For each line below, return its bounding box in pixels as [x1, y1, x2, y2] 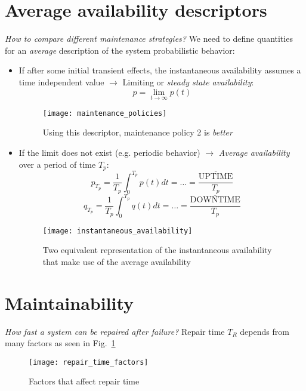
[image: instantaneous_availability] [42, 226, 193, 235]
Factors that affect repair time [29, 375, 140, 387]
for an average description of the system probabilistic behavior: [5, 44, 235, 56]
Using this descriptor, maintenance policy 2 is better [42, 126, 233, 138]
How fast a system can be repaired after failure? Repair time [5, 325, 225, 337]
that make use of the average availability [42, 255, 191, 267]
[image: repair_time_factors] [29, 358, 149, 367]
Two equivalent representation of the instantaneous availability [42, 244, 272, 256]
